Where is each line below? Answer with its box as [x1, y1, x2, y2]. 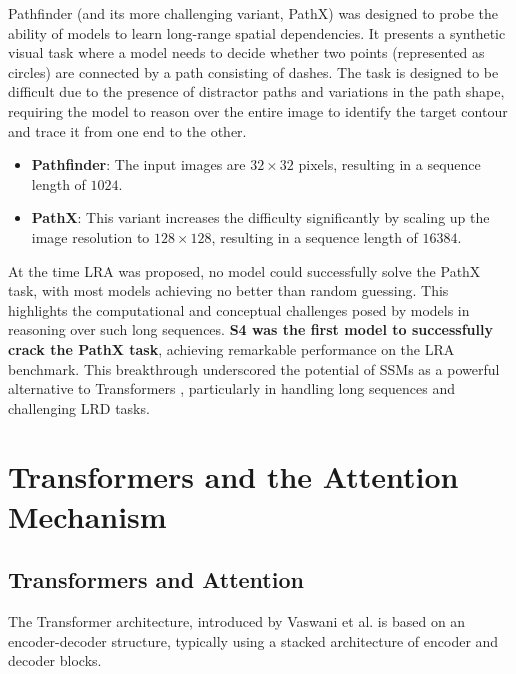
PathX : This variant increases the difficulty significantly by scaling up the [31, 207, 490, 228]
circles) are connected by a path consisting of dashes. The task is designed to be [8, 61, 499, 82]
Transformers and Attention [8, 564, 304, 595]
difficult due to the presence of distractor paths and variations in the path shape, [8, 81, 505, 102]
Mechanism [8, 495, 167, 536]
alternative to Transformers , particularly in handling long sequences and [8, 378, 456, 399]
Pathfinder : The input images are [31, 154, 246, 175]
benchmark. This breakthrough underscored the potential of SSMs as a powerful [8, 358, 500, 379]
